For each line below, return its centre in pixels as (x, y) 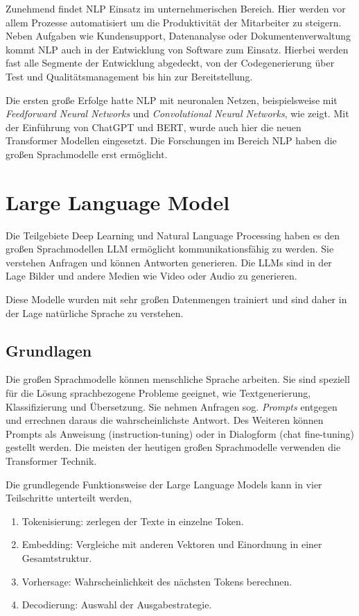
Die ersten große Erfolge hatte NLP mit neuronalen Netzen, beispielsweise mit (172, 100)
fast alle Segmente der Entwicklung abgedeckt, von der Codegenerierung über (170, 63)
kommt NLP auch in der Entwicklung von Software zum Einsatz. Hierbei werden (177, 49)
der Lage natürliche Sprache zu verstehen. (95, 313)
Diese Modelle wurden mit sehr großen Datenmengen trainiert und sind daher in (176, 299)
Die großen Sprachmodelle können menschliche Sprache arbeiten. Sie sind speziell (178, 379)
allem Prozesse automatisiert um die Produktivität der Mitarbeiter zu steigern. (174, 22)
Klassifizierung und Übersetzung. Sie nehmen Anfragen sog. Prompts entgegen (172, 406)
